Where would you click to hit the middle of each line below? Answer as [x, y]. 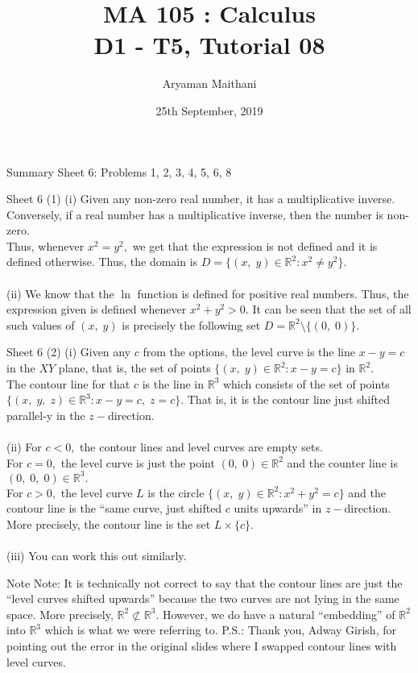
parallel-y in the [46, 415]
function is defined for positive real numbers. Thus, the [273, 293]
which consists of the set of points [306, 383]
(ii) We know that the [60, 293]
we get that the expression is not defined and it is [255, 245]
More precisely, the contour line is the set [109, 523]
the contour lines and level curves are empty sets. [201, 447]
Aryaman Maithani [209, 83]
